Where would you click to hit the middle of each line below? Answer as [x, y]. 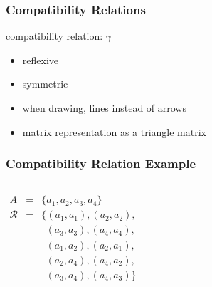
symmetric [45, 84]
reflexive [41, 59]
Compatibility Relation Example [101, 163]
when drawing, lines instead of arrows [104, 108]
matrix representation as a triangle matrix [114, 131]
